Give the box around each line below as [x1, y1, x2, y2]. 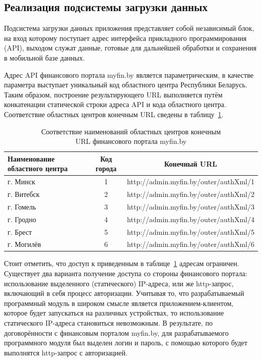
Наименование [8, 153, 55, 164]
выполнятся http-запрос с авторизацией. [4, 347, 127, 357]
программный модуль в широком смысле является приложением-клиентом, [4, 297, 234, 308]
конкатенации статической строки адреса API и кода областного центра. [4, 99, 226, 110]
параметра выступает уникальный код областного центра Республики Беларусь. [4, 79, 247, 90]
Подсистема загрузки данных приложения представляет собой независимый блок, [4, 23, 254, 33]
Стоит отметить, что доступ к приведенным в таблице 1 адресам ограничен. [4, 258, 239, 269]
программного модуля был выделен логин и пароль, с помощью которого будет [4, 337, 247, 348]
